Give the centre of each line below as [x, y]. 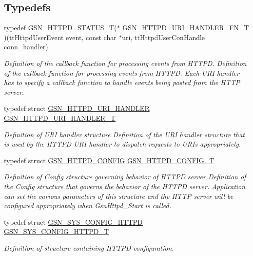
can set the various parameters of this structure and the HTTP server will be [119, 196]
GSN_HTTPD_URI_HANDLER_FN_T [186, 28]
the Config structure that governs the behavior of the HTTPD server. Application [125, 186]
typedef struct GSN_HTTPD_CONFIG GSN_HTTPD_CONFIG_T [109, 160]
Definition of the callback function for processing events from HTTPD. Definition [125, 63]
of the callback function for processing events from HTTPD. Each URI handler [122, 73]
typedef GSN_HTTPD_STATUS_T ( [60, 28]
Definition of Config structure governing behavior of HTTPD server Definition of [125, 177]
